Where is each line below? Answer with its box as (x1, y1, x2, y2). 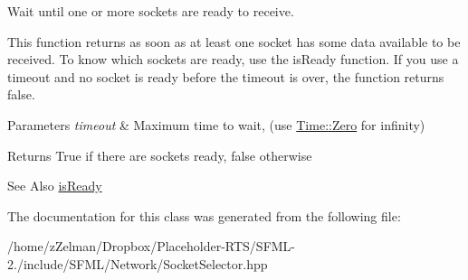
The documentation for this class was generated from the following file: (7, 206, 401, 225)
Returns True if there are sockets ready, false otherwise (7, 145, 312, 164)
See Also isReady (7, 176, 102, 195)
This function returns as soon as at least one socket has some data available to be (7, 32, 461, 51)
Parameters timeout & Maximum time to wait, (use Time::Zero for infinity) (7, 115, 425, 134)
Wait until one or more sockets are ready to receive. (7, 2, 294, 20)
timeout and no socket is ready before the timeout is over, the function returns (7, 67, 444, 86)
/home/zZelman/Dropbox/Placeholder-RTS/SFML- (7, 237, 296, 256)
